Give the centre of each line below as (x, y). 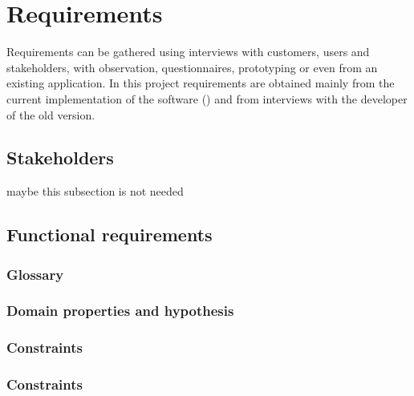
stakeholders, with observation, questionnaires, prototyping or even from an (192, 67)
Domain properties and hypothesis (120, 311)
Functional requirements (110, 234)
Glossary (35, 274)
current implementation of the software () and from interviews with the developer (207, 98)
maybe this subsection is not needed (95, 191)
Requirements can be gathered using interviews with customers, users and (188, 52)
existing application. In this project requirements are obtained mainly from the (201, 83)
